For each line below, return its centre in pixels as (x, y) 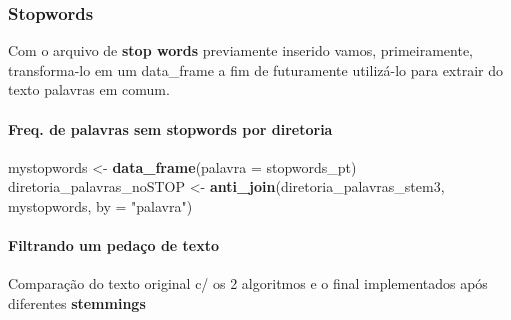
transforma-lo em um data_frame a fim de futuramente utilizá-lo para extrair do (256, 69)
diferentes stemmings (77, 302)
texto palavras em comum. (89, 89)
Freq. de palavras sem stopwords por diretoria (170, 128)
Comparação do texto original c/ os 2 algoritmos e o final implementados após (248, 283)
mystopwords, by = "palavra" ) (100, 205)
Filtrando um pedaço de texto (114, 245)
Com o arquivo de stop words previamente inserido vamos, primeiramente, (240, 50)
